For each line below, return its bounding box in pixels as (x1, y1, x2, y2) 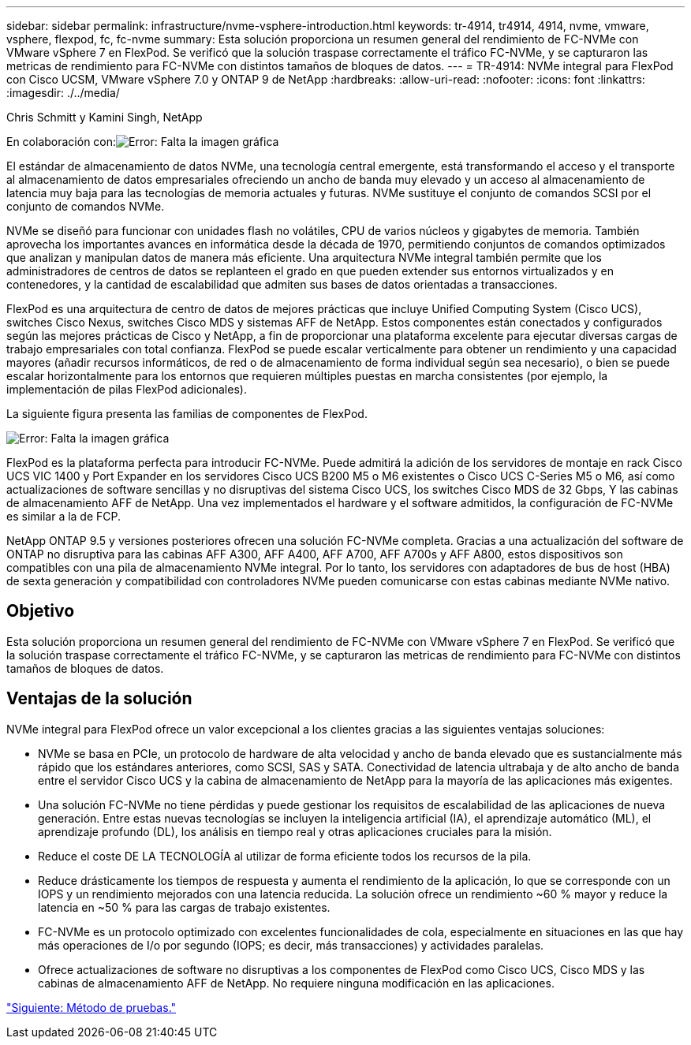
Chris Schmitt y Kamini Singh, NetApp (6, 110, 203, 124)
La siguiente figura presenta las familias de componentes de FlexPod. (6, 407, 368, 420)
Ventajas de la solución (6, 689, 192, 709)
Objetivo (6, 601, 75, 621)
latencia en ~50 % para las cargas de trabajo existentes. (38, 900, 331, 914)
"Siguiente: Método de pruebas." (6, 1000, 177, 1014)
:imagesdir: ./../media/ (6, 86, 120, 99)
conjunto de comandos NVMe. (6, 200, 165, 213)
